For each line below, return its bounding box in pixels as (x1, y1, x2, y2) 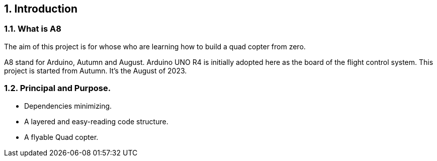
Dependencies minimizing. (24, 101, 112, 110)
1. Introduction (4, 3, 77, 15)
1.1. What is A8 (4, 24, 61, 34)
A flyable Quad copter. (24, 132, 99, 141)
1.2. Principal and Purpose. (4, 83, 111, 94)
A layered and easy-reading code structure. (24, 117, 168, 126)
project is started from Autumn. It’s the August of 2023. (4, 66, 187, 75)
